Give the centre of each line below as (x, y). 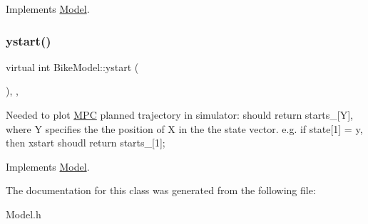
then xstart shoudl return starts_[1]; (86, 143)
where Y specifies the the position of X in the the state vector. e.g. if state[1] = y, (184, 128)
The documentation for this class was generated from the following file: (161, 190)
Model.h (24, 214)
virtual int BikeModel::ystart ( (72, 66)
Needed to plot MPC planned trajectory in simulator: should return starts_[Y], (179, 114)
